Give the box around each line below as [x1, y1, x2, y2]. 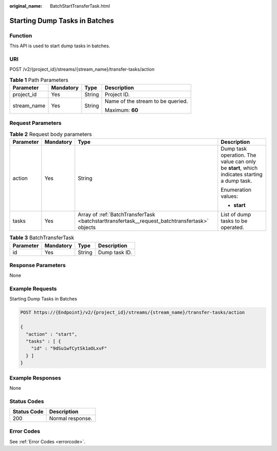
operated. [221, 224, 245, 231]
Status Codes [9, 398, 44, 405]
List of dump [221, 211, 251, 218]
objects [77, 224, 96, 231]
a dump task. [221, 177, 252, 184]
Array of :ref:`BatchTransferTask [77, 211, 155, 218]
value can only [221, 158, 256, 165]
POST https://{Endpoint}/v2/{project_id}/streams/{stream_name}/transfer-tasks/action [20, 310, 245, 315]
